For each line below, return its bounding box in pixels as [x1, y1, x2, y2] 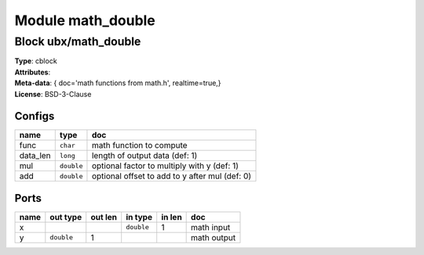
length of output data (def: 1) [91, 150, 198, 161]
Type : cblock [14, 56, 58, 66]
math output [191, 232, 236, 242]
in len [161, 211, 182, 222]
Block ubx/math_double [14, 34, 141, 48]
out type [49, 211, 82, 222]
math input [191, 221, 231, 232]
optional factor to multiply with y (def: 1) [91, 160, 239, 171]
